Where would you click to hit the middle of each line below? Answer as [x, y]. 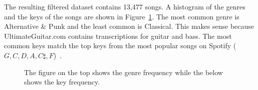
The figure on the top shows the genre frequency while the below [123, 72]
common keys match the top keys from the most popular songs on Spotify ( [120, 45]
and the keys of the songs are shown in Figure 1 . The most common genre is [122, 16]
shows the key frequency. [62, 82]
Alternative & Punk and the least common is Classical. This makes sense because [129, 26]
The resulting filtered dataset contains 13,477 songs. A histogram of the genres [125, 6]
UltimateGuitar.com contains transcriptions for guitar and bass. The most [118, 36]
